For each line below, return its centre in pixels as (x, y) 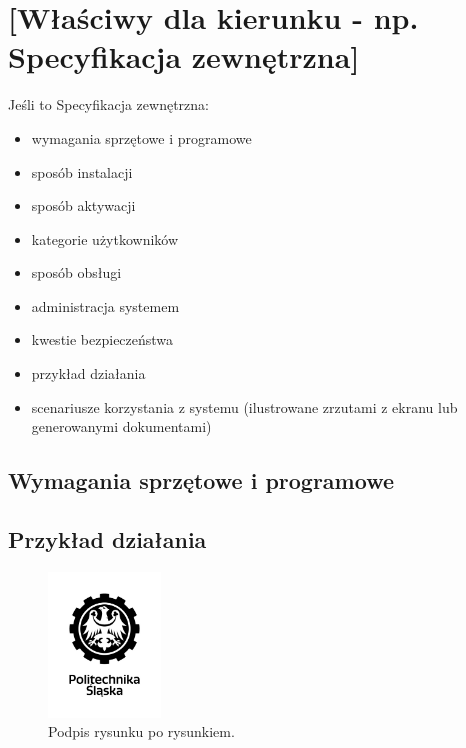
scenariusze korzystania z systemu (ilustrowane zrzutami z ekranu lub (244, 406)
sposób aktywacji (83, 205)
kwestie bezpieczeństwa (102, 339)
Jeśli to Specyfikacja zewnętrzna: (108, 104)
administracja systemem (105, 305)
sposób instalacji (82, 171)
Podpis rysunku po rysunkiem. (141, 731)
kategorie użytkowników (105, 238)
